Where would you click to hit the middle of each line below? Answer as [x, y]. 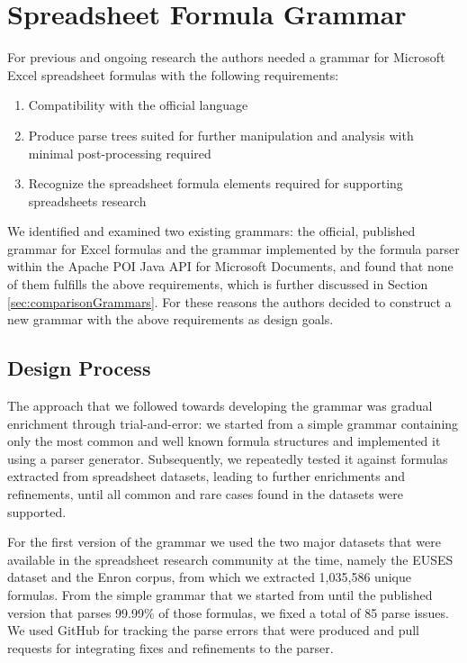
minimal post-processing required [120, 153]
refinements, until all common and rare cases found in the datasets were [205, 494]
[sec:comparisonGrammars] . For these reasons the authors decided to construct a [229, 301]
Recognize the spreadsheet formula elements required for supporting [216, 183]
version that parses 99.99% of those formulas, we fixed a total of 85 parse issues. [228, 612]
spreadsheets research [87, 200]
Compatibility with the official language [138, 105]
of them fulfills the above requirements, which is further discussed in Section [218, 284]
